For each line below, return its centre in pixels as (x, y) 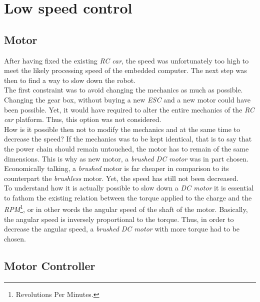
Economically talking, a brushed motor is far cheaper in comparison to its (116, 168)
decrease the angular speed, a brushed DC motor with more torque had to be (122, 229)
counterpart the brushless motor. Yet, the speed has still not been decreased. (121, 178)
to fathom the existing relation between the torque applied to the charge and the (128, 197)
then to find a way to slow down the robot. (70, 80)
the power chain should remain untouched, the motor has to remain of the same (126, 148)
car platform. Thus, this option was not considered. (83, 119)
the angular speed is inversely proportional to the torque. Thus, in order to (119, 219)
